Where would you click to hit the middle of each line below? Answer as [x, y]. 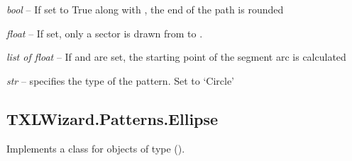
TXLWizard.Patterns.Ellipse [112, 118]
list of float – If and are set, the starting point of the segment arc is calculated [176, 57]
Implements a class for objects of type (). [96, 148]
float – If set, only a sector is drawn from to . [105, 33]
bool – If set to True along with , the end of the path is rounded [145, 9]
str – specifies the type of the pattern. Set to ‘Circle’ [121, 80]
